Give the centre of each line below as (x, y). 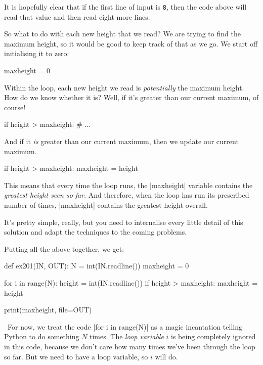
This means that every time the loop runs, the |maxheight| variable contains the (128, 185)
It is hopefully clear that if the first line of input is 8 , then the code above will (125, 7)
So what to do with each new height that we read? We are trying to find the (122, 34)
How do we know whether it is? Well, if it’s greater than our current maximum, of (131, 97)
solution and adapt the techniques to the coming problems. (96, 232)
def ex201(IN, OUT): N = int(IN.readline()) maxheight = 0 (97, 266)
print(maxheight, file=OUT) (48, 310)
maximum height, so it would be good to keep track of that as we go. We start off (131, 43)
